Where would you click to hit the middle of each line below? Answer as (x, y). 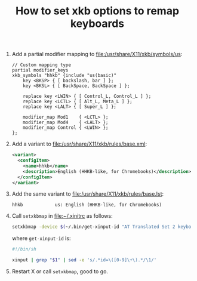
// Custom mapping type (41, 65)
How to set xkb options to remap (97, 11)
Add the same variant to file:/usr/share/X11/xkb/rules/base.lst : (88, 194)
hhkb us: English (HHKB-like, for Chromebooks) (87, 205)
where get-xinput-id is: (41, 238)
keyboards (97, 24)
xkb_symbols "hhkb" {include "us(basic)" (64, 76)
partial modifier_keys (40, 70)
